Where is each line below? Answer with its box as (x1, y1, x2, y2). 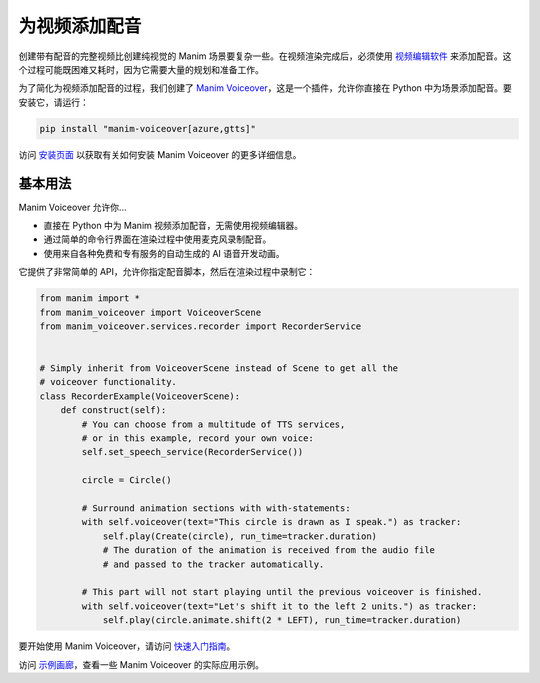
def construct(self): (60, 405, 167, 416)
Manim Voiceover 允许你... (18, 201, 127, 213)
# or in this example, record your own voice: (81, 433, 314, 444)
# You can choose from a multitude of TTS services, (81, 418, 346, 430)
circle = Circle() (81, 475, 172, 486)
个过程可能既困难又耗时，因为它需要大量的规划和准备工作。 (18, 63, 264, 75)
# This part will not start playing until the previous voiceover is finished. (81, 586, 483, 598)
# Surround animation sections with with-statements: (81, 503, 351, 514)
